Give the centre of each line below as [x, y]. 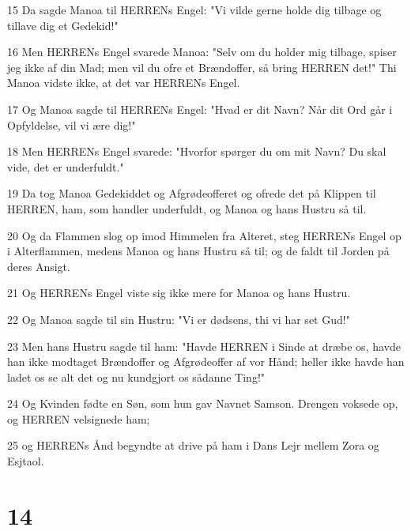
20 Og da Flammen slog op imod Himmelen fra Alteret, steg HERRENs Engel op [204, 235]
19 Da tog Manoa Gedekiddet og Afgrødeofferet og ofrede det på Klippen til [192, 193]
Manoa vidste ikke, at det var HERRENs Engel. [124, 83]
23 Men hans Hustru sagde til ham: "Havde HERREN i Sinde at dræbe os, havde [204, 346]
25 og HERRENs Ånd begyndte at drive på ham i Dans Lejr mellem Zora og [193, 445]
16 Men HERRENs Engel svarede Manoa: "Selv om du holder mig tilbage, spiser [202, 52]
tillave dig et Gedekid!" [63, 25]
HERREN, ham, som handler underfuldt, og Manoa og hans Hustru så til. [187, 208]
